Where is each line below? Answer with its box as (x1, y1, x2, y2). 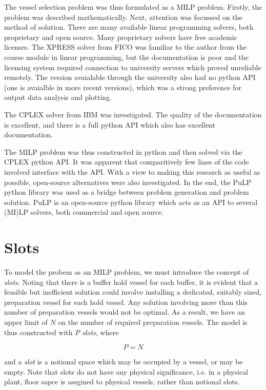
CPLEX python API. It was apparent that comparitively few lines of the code (4, 156, 249, 167)
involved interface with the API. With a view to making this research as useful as (4, 166, 260, 177)
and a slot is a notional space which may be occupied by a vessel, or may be (4, 356, 243, 367)
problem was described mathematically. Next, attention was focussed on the (4, 11, 242, 22)
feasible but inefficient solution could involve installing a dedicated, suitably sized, (4, 286, 262, 297)
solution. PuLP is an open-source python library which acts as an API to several (4, 196, 258, 207)
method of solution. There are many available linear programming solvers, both (4, 22, 254, 32)
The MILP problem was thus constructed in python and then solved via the (4, 146, 242, 157)
